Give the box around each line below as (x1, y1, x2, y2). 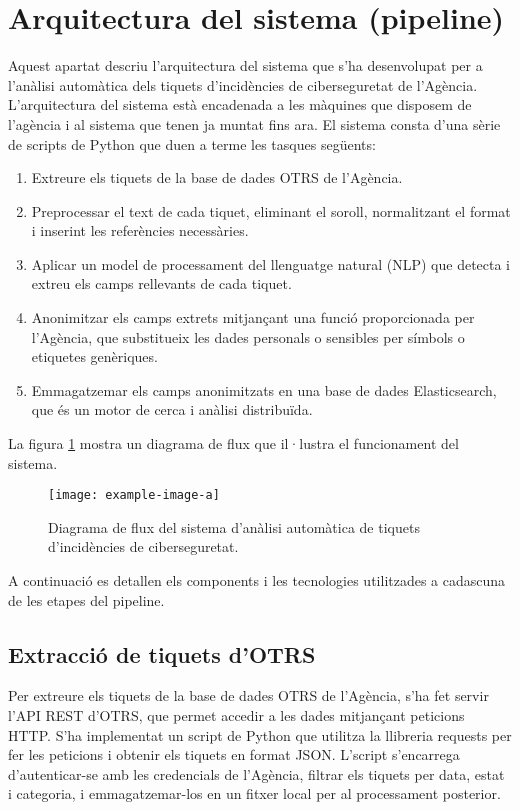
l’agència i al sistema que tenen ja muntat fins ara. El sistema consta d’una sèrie (8, 113, 501, 134)
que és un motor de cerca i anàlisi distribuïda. (31, 399, 313, 420)
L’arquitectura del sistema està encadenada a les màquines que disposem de (8, 94, 472, 115)
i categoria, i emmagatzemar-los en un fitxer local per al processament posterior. (8, 783, 501, 804)
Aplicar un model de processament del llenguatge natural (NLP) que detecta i (31, 253, 511, 274)
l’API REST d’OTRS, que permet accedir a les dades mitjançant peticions (8, 705, 465, 726)
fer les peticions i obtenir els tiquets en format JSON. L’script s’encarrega (8, 744, 460, 765)
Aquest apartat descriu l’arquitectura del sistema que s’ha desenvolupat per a (8, 55, 483, 76)
